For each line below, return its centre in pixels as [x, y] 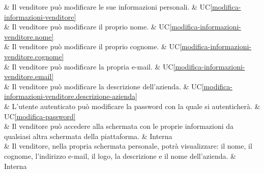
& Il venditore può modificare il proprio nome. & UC [87, 27]
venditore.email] [29, 76]
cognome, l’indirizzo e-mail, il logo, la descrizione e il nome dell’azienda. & [120, 155]
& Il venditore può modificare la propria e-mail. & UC [89, 66]
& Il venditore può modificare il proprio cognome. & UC [92, 46]
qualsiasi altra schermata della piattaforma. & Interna [88, 136]
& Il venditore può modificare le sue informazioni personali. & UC [107, 7]
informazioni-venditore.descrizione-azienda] [71, 96]
